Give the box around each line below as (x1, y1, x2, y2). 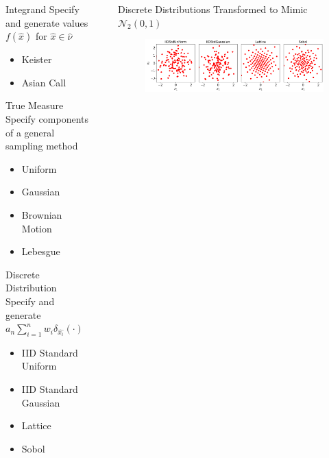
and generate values (5, 15, 88, 29)
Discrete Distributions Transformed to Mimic (117, 2, 308, 16)
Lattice (21, 418, 51, 433)
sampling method (5, 138, 78, 153)
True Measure (5, 98, 64, 112)
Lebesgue (21, 244, 60, 258)
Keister (21, 52, 52, 67)
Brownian (21, 207, 62, 221)
